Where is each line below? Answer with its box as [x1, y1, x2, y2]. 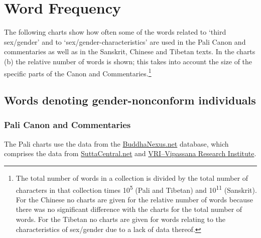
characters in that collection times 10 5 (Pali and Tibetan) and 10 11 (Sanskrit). [16, 183, 257, 195]
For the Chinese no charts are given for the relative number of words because [16, 194, 253, 204]
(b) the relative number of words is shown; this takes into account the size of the [4, 56, 252, 66]
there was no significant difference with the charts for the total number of [16, 204, 242, 214]
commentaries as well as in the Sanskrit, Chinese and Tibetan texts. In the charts [4, 46, 255, 57]
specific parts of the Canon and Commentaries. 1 [4, 66, 152, 78]
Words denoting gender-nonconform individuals [4, 92, 256, 108]
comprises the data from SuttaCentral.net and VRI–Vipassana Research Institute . [4, 148, 256, 159]
